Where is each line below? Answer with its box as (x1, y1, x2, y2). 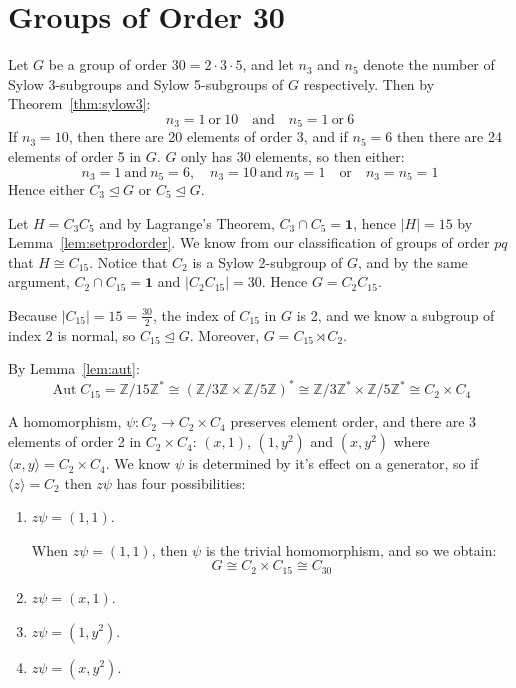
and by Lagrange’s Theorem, (99, 212, 275, 233)
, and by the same (358, 251, 468, 272)
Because (8, 304, 57, 325)
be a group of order (48, 54, 168, 75)
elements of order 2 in (8, 431, 142, 452)
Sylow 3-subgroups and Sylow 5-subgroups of (8, 73, 284, 94)
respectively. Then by (303, 73, 435, 94)
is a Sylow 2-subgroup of (192, 251, 343, 272)
